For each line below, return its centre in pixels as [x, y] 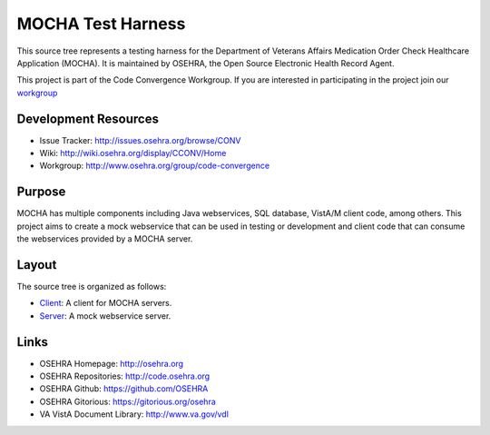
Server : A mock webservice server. [105, 316]
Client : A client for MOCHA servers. [106, 303]
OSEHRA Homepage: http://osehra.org [112, 363]
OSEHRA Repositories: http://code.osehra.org [125, 376]
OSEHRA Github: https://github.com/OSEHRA [124, 389]
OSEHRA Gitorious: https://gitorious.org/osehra [128, 401]
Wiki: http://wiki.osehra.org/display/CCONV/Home [133, 153]
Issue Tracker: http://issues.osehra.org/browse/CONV [140, 140]
